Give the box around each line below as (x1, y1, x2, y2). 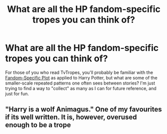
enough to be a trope (5, 121, 71, 129)
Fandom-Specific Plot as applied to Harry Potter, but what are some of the (5, 74, 158, 80)
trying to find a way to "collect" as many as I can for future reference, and (5, 85, 157, 91)
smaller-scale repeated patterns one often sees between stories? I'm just (5, 80, 156, 86)
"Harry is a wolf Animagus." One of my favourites (5, 105, 162, 113)
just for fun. (5, 90, 29, 96)
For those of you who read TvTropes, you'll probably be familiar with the (5, 69, 154, 75)
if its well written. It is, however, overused (5, 113, 137, 121)
